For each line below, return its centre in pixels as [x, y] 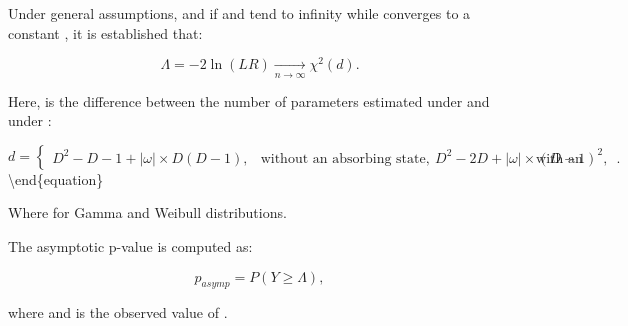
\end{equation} [56, 178]
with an [559, 158]
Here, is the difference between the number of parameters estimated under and [249, 100]
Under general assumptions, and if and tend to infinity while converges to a [239, 13]
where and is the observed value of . [118, 312]
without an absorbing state [343, 158]
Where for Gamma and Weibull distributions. [147, 212]
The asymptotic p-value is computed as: [130, 246]
